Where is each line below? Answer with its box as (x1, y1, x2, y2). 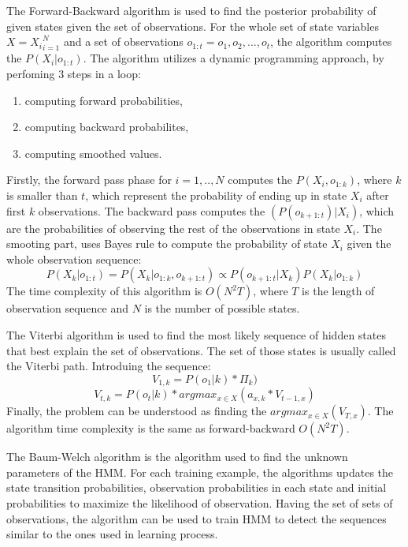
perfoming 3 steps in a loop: (6, 66, 141, 82)
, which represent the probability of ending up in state (85, 187, 347, 203)
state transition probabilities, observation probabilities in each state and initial (6, 479, 387, 496)
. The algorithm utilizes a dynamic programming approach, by (83, 50, 384, 66)
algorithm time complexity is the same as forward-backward (6, 420, 295, 436)
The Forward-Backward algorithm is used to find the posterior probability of (6, 2, 376, 18)
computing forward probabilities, (24, 92, 183, 108)
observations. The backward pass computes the (38, 202, 265, 219)
